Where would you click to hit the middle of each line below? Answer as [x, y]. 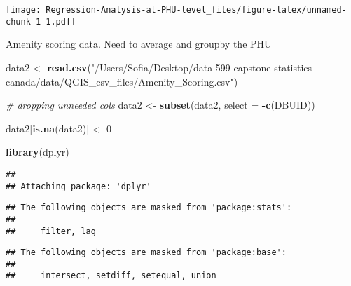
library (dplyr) [37, 152]
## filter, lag [51, 231]
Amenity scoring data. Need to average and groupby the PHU [139, 44]
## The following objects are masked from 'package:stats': [149, 208]
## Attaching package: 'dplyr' [78, 186]
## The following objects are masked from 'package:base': [146, 253]
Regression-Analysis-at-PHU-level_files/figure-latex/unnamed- [196, 10]
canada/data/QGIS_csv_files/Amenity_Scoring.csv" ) [122, 81]
